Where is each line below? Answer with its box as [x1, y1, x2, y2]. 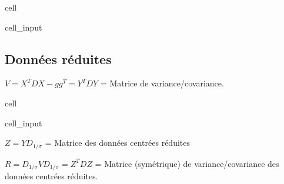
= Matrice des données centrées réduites [45, 136, 190, 149]
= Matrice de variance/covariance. [100, 77, 224, 89]
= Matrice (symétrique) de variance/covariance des [95, 157, 279, 169]
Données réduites [5, 49, 112, 68]
